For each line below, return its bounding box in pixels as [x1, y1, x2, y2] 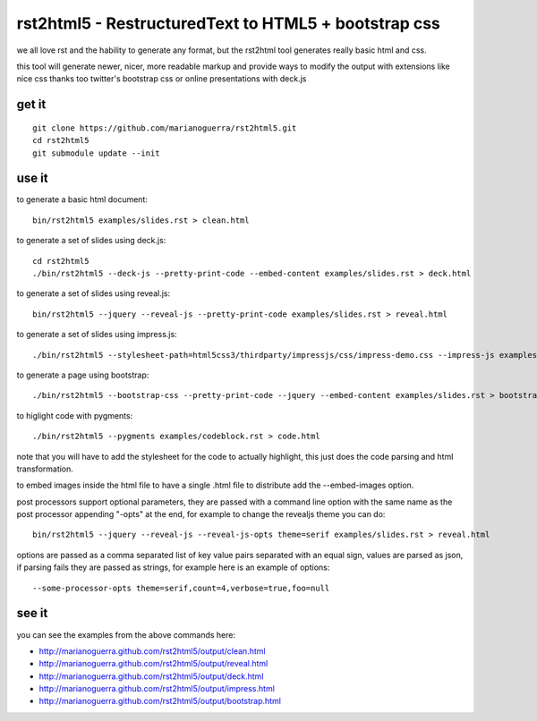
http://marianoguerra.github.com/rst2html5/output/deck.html [38, 671, 264, 682]
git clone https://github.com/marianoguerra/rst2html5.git [32, 123, 297, 133]
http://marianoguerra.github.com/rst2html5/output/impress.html [38, 683, 275, 694]
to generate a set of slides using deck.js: [16, 235, 166, 246]
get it [16, 97, 47, 112]
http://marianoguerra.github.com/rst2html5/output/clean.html [38, 645, 266, 657]
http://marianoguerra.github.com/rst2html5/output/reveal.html [38, 658, 268, 669]
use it [16, 171, 48, 186]
